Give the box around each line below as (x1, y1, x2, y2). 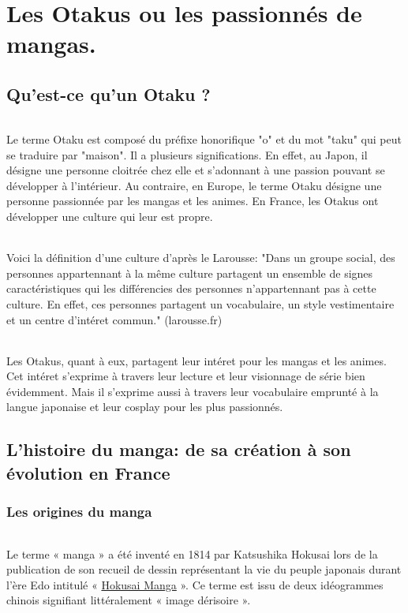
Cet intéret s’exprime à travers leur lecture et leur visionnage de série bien (6, 368, 365, 384)
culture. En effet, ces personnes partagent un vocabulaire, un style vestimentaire (6, 295, 395, 312)
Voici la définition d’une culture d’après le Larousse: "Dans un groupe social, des (6, 249, 395, 266)
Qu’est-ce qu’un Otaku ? (6, 81, 211, 106)
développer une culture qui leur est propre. (6, 207, 213, 224)
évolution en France (6, 460, 170, 484)
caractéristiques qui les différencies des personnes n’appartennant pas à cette (6, 280, 376, 297)
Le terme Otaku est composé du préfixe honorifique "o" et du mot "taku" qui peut (6, 130, 402, 147)
